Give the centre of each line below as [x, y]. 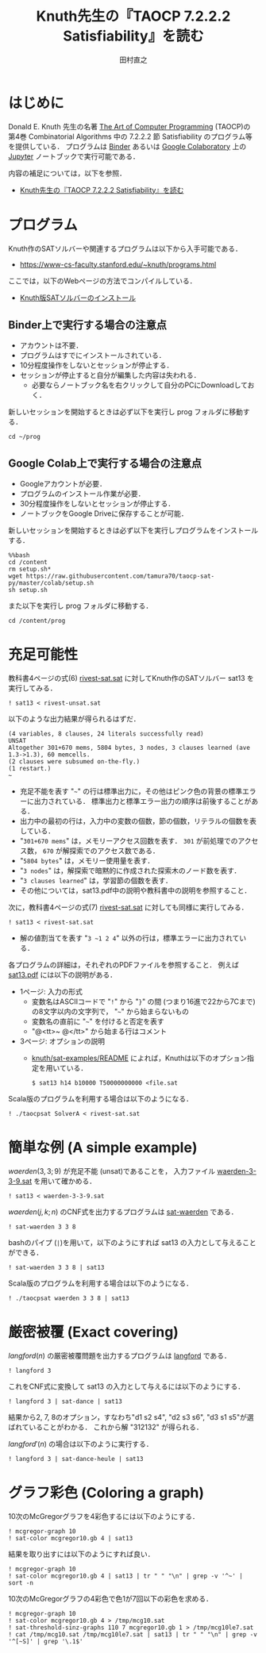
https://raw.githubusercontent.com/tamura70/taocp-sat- [120, 576]
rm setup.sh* [30, 569]
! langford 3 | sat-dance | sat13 [66, 1401]
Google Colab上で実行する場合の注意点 [105, 463]
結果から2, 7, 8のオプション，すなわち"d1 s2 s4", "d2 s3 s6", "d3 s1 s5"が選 [131, 1417]
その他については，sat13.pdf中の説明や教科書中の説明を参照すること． [135, 890]
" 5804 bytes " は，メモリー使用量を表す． [87, 861]
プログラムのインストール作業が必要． [82, 494]
